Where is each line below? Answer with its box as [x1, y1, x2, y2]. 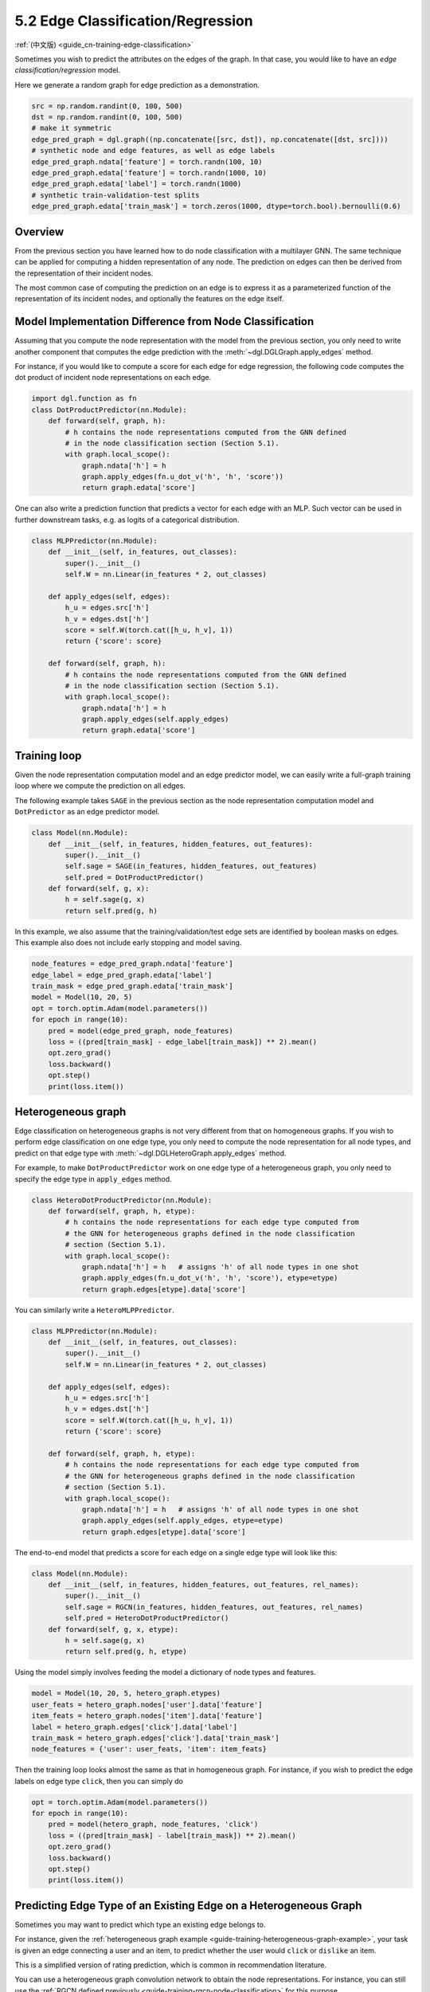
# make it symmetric [31, 124, 111, 133]
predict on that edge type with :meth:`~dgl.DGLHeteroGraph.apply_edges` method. [14, 1148, 287, 1158]
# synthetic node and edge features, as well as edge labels [31, 146, 276, 155]
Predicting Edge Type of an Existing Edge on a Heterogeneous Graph [14, 1899, 362, 1912]
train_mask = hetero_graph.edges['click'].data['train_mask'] [31, 1733, 279, 1743]
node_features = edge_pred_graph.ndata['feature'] [31, 959, 234, 968]
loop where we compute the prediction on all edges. [14, 781, 186, 790]
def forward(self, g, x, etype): [48, 1625, 179, 1633]
